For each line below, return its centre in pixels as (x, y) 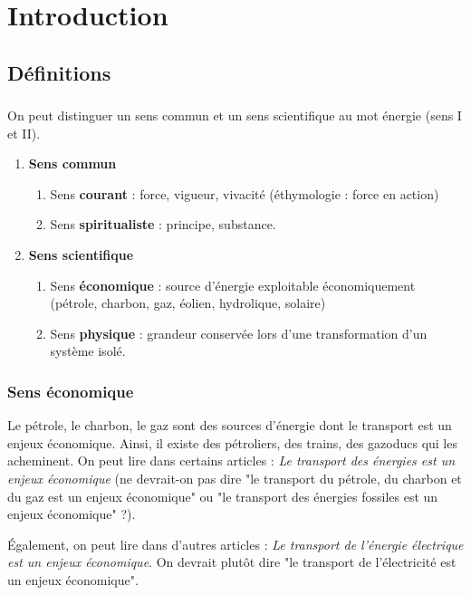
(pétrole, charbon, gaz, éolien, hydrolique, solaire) (188, 303)
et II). (24, 133)
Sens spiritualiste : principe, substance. (163, 224)
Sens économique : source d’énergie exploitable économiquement (233, 285)
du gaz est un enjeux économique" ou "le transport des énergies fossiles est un (223, 496)
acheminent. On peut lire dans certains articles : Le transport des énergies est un (231, 461)
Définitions (59, 72)
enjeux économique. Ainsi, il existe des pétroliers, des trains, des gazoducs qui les (232, 442)
